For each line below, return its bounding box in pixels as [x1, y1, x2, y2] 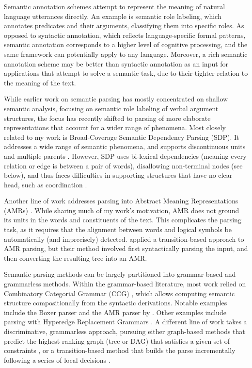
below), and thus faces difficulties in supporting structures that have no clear [4, 170, 233, 180]
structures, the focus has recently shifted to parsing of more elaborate [4, 113, 211, 123]
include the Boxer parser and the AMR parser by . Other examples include [4, 307, 226, 317]
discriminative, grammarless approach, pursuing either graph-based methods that [4, 326, 245, 336]
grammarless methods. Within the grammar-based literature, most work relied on [4, 279, 246, 289]
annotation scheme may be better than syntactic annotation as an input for [4, 58, 229, 68]
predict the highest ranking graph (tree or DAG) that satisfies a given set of [4, 335, 230, 346]
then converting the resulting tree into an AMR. [4, 252, 147, 263]
